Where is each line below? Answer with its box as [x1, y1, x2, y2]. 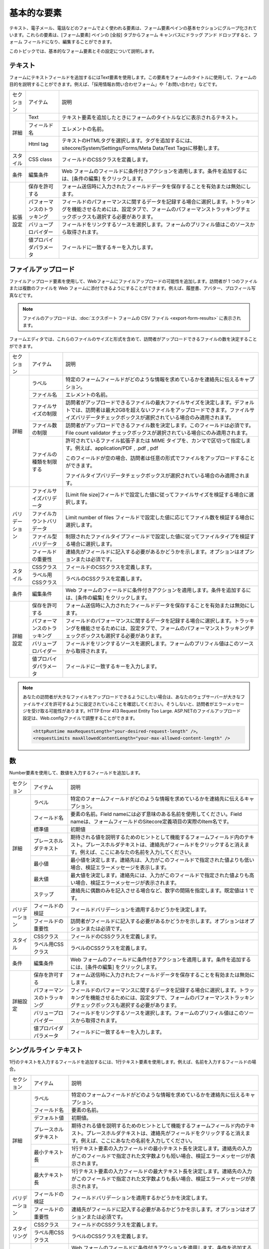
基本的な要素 [9, 7, 62, 18]
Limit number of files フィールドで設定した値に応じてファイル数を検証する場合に [65, 514, 255, 521]
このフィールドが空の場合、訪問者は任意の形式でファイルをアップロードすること [65, 455, 255, 462]
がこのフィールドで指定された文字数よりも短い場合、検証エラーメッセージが [71, 1153, 251, 1160]
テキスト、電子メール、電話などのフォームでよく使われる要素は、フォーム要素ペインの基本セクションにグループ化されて [9, 25, 257, 31]
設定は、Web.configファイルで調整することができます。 [22, 715, 138, 721]
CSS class [28, 156, 52, 163]
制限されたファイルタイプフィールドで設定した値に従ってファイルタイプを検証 [65, 533, 250, 540]
